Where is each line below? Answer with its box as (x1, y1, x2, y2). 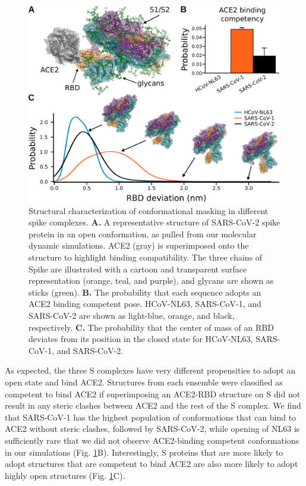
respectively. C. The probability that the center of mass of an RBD (29, 321, 274, 333)
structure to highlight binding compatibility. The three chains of (29, 251, 263, 264)
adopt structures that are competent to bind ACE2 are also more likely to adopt (5, 457, 298, 470)
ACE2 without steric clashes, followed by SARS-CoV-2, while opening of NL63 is (5, 422, 300, 435)
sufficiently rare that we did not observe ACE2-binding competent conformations (5, 434, 299, 446)
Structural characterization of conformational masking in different (29, 204, 269, 217)
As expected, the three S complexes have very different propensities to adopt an (5, 364, 296, 377)
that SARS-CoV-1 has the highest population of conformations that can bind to (5, 410, 296, 423)
